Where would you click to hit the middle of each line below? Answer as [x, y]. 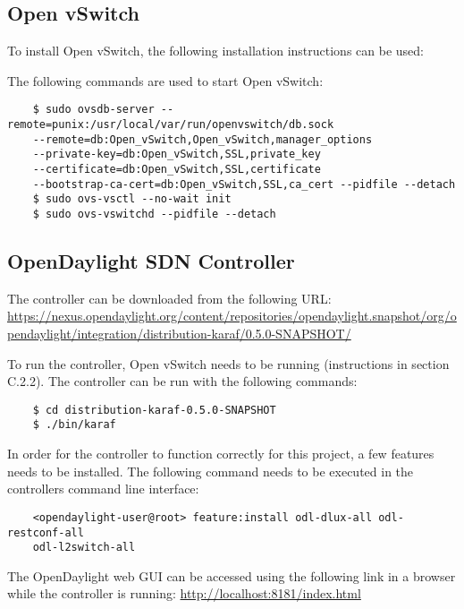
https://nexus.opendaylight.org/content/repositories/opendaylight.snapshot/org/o [232, 316]
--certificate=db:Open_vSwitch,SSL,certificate [177, 170]
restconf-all [46, 532]
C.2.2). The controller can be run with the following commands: [182, 381]
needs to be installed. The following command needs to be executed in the [211, 471]
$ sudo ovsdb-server [93, 110]
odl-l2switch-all [84, 548]
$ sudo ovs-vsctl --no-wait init [132, 199]
